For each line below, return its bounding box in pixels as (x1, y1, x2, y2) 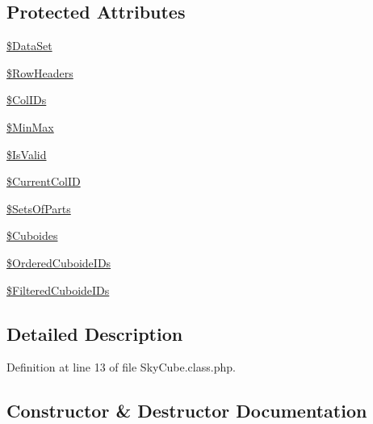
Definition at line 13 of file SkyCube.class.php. (6, 359, 236, 376)
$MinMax (6, 118, 54, 135)
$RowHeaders (6, 64, 73, 81)
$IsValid (6, 145, 47, 162)
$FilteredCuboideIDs (6, 281, 110, 298)
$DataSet (6, 37, 52, 54)
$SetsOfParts (6, 199, 71, 216)
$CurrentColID (6, 173, 81, 190)
